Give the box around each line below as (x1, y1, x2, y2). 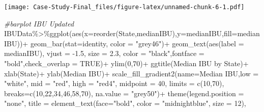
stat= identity (65, 38, 106, 48)
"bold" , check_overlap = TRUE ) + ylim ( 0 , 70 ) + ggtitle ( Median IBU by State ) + (4, 58, 249, 69)
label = (221, 38, 244, 48)
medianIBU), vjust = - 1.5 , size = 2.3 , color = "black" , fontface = (4, 48, 204, 59)
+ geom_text (164, 38, 207, 48)
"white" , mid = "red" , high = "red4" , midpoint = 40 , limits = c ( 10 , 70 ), (4, 78, 224, 89)
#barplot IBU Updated (4, 18, 74, 29)
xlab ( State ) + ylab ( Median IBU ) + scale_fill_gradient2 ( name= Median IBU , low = (4, 68, 259, 78)
